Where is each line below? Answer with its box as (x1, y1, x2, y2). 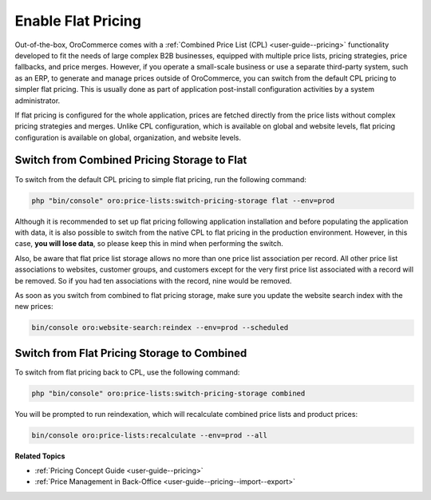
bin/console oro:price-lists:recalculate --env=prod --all (31, 431, 267, 439)
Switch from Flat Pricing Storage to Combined (14, 346, 247, 359)
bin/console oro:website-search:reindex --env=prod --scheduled (31, 323, 289, 332)
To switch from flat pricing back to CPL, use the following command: (14, 367, 240, 377)
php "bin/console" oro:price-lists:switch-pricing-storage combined (31, 388, 306, 398)
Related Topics (14, 451, 65, 461)
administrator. (14, 96, 61, 105)
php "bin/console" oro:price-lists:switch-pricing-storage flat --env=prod (31, 196, 335, 205)
